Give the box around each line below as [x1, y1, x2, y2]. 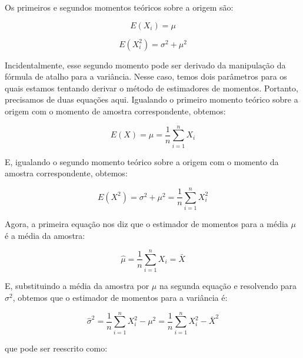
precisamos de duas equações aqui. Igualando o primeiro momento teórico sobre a [5, 93, 298, 106]
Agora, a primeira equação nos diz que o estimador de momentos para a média [5, 218, 288, 229]
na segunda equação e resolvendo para [159, 280, 297, 292]
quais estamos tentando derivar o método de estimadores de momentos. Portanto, [5, 81, 298, 94]
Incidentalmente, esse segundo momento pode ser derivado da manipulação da [5, 58, 286, 71]
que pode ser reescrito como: [5, 341, 108, 354]
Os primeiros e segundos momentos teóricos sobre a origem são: [5, 1, 234, 13]
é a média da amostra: [5, 229, 85, 241]
